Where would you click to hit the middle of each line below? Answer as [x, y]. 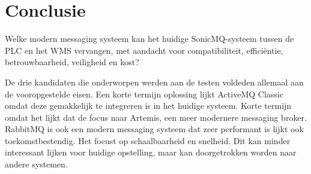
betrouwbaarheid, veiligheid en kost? [72, 62]
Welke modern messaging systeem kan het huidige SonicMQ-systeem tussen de [149, 39]
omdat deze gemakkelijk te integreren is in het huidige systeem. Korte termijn [148, 106]
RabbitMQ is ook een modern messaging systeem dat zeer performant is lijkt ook [154, 129]
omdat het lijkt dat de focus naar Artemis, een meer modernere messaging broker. [156, 117]
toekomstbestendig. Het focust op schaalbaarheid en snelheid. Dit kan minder [148, 140]
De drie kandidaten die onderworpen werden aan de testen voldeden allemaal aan [154, 82]
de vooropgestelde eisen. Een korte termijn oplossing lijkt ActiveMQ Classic [144, 94]
